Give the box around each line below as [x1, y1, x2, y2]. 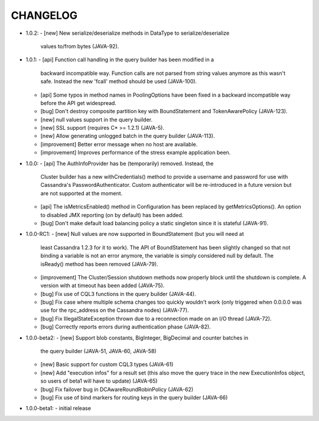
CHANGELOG [11, 9, 78, 22]
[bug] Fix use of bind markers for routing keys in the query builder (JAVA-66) [40, 394, 228, 401]
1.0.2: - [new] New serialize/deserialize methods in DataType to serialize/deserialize [25, 29, 230, 37]
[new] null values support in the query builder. [40, 116, 153, 123]
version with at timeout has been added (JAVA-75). [40, 282, 165, 289]
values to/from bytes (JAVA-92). [40, 42, 119, 50]
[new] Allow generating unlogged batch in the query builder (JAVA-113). [40, 133, 215, 140]
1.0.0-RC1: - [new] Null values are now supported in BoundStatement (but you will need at [25, 231, 245, 238]
